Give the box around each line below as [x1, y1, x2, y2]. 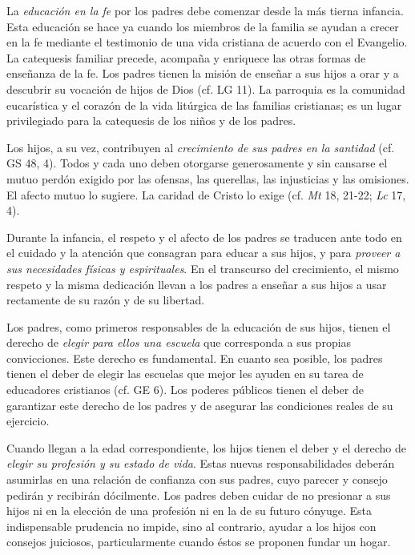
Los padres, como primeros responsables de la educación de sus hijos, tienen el [6, 318, 391, 335]
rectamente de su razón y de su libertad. [6, 292, 205, 308]
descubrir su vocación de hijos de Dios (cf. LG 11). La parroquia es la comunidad [6, 80, 405, 97]
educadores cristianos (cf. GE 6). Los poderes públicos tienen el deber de [6, 381, 364, 398]
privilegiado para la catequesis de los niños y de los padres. [6, 112, 296, 129]
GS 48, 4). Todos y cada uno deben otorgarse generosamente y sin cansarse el [6, 155, 388, 171]
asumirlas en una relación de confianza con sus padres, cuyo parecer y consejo [6, 471, 388, 488]
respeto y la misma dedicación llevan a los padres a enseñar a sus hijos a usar [6, 275, 387, 292]
